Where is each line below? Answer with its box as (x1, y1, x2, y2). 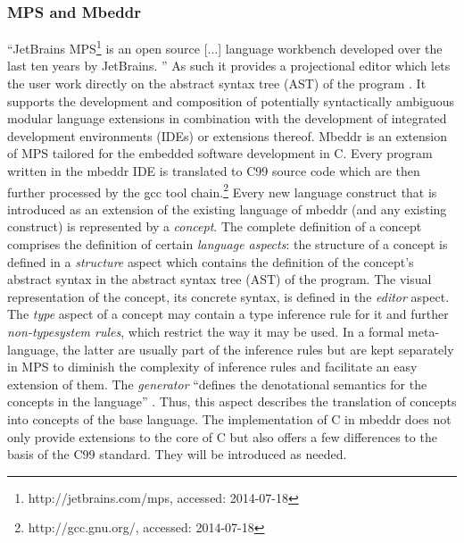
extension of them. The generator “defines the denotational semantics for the (7, 374, 427, 393)
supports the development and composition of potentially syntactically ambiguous (7, 91, 454, 110)
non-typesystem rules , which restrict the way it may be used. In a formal (7, 322, 404, 341)
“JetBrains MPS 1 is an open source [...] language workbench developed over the (7, 37, 443, 57)
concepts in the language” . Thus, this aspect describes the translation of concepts (7, 392, 457, 411)
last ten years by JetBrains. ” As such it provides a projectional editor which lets (7, 56, 451, 75)
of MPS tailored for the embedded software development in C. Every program (7, 144, 433, 163)
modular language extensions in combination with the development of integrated (7, 109, 447, 128)
